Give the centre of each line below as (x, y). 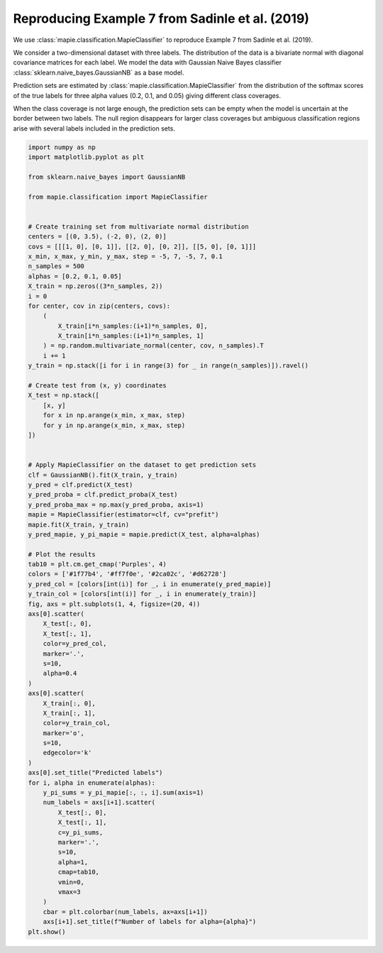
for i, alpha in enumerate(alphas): (92, 783)
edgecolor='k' (67, 753)
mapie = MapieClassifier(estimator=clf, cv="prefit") (123, 515)
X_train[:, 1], (69, 713)
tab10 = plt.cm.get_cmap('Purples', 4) (97, 564)
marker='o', (64, 733)
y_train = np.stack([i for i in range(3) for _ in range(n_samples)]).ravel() (168, 366)
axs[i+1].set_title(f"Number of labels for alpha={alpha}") (150, 922)
